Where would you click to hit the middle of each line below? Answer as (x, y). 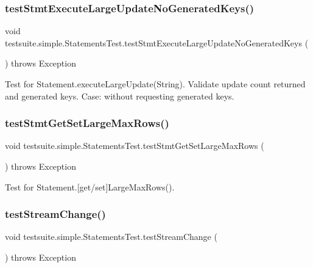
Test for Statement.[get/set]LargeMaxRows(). (90, 187)
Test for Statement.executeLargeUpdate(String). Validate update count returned (155, 84)
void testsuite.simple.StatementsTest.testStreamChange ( (111, 237)
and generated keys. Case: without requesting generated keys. (120, 96)
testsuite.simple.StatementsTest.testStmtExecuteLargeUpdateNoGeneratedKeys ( (157, 42)
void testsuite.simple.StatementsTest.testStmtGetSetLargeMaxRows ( (135, 146)
